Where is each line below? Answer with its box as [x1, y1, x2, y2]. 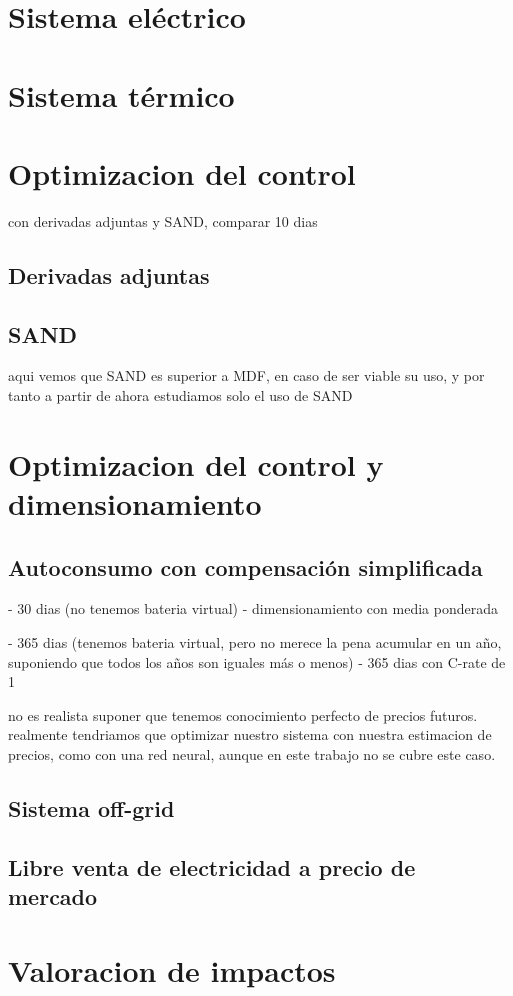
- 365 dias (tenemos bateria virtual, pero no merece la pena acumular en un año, [8, 632, 502, 652]
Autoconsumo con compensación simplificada [8, 551, 483, 582]
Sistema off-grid [8, 792, 175, 823]
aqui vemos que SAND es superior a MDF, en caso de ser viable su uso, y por [8, 365, 485, 386]
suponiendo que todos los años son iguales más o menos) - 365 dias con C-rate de [8, 651, 506, 672]
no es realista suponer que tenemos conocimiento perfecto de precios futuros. [8, 704, 478, 725]
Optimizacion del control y [8, 443, 384, 484]
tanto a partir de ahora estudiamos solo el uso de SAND [8, 385, 353, 406]
